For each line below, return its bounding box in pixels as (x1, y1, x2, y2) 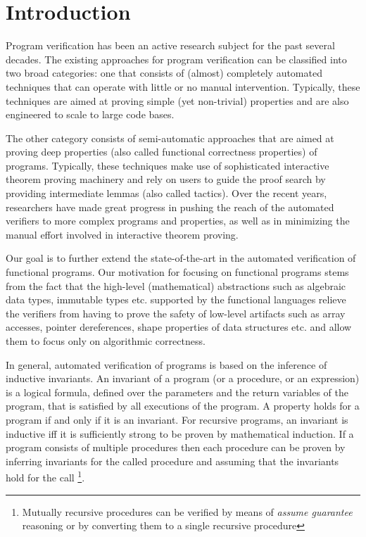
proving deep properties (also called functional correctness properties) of (6, 144, 317, 159)
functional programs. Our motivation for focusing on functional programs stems (6, 265, 349, 279)
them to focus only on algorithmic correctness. (6, 334, 206, 348)
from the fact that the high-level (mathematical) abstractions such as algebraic (6, 278, 346, 293)
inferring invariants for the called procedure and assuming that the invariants (6, 453, 339, 468)
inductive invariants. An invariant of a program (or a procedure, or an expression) (6, 371, 360, 386)
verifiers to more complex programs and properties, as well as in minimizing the (6, 213, 350, 228)
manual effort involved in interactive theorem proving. (6, 227, 239, 241)
